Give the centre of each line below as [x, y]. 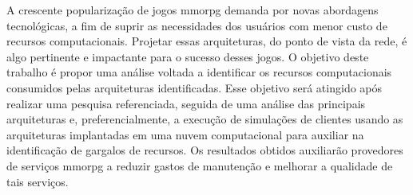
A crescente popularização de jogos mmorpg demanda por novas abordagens [193, 10]
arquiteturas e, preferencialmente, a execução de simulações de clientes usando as [205, 119]
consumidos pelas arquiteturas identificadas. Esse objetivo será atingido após [195, 87]
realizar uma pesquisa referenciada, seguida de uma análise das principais [186, 103]
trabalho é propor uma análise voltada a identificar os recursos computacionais [199, 72]
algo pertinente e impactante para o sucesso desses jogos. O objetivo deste [188, 56]
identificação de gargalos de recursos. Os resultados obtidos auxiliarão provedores [205, 150]
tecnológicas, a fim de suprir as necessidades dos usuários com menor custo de [197, 25]
